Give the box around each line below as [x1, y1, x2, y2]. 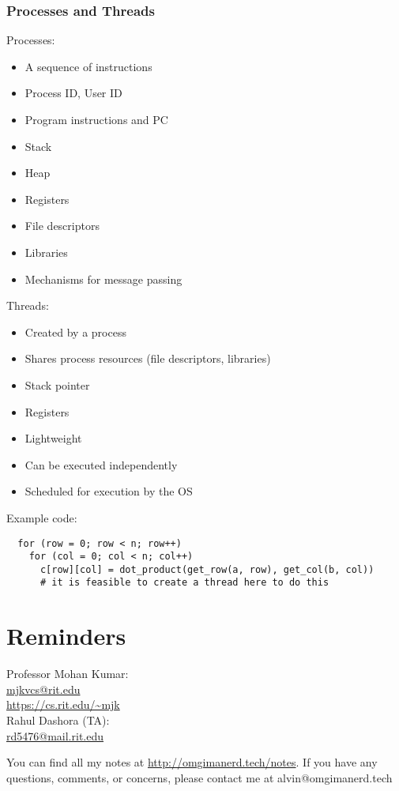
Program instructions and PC [24, 111, 168, 127]
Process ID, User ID [24, 85, 122, 101]
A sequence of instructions [24, 58, 152, 74]
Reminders [6, 620, 126, 652]
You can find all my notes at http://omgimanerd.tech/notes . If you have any [6, 754, 378, 770]
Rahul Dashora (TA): [6, 712, 110, 729]
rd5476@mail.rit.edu [6, 727, 104, 744]
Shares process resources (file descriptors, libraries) [24, 350, 271, 367]
